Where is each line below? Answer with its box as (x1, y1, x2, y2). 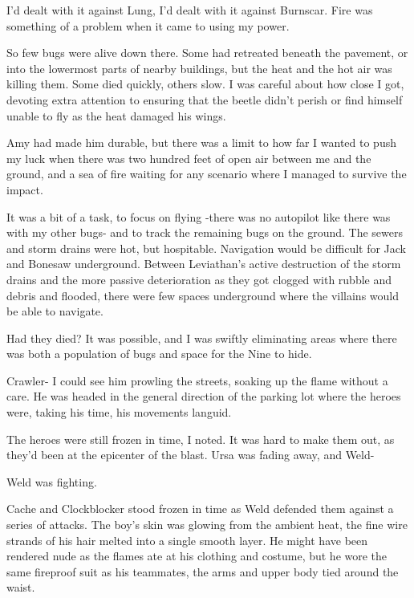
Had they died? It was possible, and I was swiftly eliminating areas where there (6, 329, 397, 346)
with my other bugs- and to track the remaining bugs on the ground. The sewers (6, 224, 403, 241)
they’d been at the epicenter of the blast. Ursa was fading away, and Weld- (6, 446, 375, 463)
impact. (6, 181, 43, 197)
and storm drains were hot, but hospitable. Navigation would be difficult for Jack (6, 239, 407, 256)
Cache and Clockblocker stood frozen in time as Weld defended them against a (6, 500, 394, 517)
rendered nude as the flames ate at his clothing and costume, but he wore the (6, 547, 388, 564)
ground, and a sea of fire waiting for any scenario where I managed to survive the (6, 165, 407, 182)
